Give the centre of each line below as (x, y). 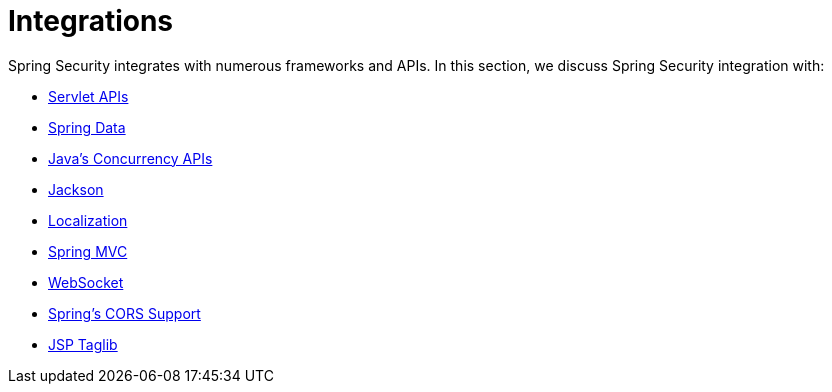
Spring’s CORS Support (124, 313)
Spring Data (87, 127)
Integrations (91, 21)
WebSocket (86, 282)
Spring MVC (88, 251)
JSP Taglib (83, 344)
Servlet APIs (88, 96)
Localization (88, 220)
